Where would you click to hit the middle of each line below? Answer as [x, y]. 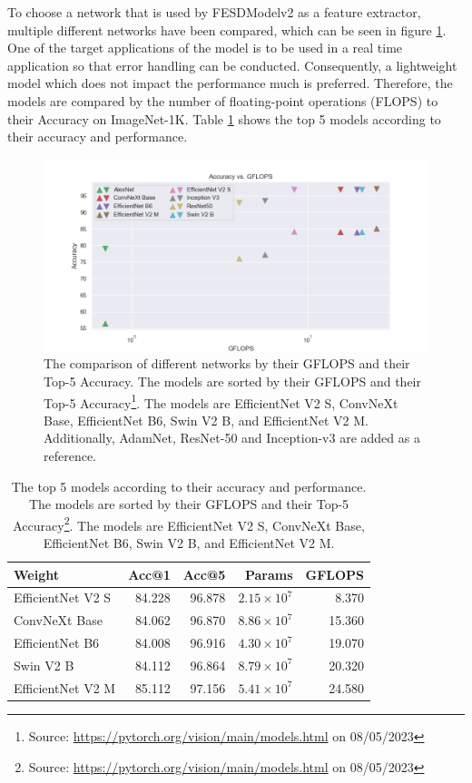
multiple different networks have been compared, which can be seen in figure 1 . [227, 29]
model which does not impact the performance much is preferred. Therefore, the [230, 83]
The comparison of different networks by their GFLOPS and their [227, 363]
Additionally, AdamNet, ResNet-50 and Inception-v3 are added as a [232, 438]
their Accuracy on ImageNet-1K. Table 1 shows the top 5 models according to [224, 118]
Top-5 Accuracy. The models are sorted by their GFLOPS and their [232, 381]
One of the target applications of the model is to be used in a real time [205, 48]
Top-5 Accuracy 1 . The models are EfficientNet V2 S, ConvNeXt [221, 401]
